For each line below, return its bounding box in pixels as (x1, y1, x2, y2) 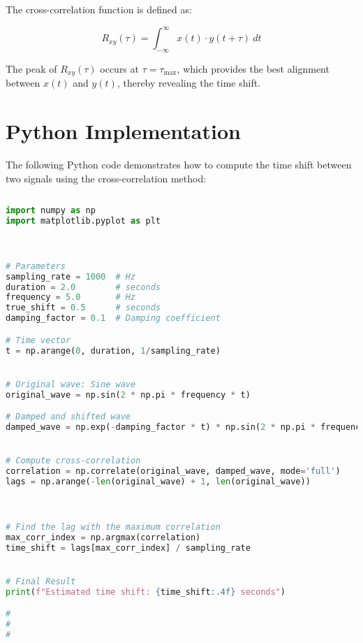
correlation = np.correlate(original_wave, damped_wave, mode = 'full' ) (6, 466, 341, 477)
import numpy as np (6, 205, 96, 216)
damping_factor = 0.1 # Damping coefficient (6, 313, 221, 324)
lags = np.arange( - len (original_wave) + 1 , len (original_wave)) (6, 477, 311, 487)
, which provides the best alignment (177, 61, 329, 75)
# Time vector (6, 335, 71, 345)
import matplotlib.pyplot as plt (6, 216, 161, 226)
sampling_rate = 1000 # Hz (6, 271, 136, 282)
